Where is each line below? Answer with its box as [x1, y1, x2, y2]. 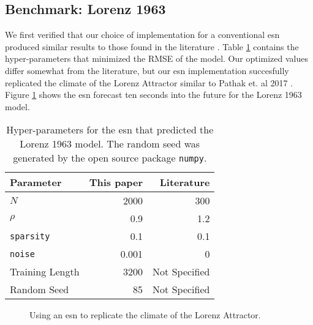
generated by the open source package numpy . [13, 151, 207, 165]
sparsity [10, 231, 50, 241]
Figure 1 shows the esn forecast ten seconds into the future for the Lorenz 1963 [5, 88, 302, 101]
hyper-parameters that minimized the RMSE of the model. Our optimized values [5, 52, 308, 65]
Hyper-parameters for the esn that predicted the [6, 122, 214, 137]
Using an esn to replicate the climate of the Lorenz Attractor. [29, 308, 261, 321]
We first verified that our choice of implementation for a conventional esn [5, 28, 280, 41]
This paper [89, 175, 143, 190]
